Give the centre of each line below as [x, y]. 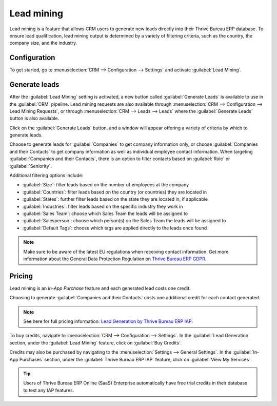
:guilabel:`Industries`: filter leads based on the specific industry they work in [103, 206]
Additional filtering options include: [46, 176]
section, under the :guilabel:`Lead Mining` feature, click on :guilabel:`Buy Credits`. [96, 343]
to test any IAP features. [49, 390]
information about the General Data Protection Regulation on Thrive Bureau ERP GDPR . [115, 259]
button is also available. [34, 119]
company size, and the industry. [43, 43]
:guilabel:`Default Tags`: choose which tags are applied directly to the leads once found [115, 228]
